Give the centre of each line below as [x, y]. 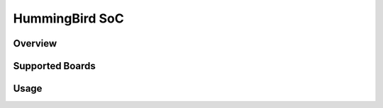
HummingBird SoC [68, 18]
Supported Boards [54, 66]
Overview [35, 43]
